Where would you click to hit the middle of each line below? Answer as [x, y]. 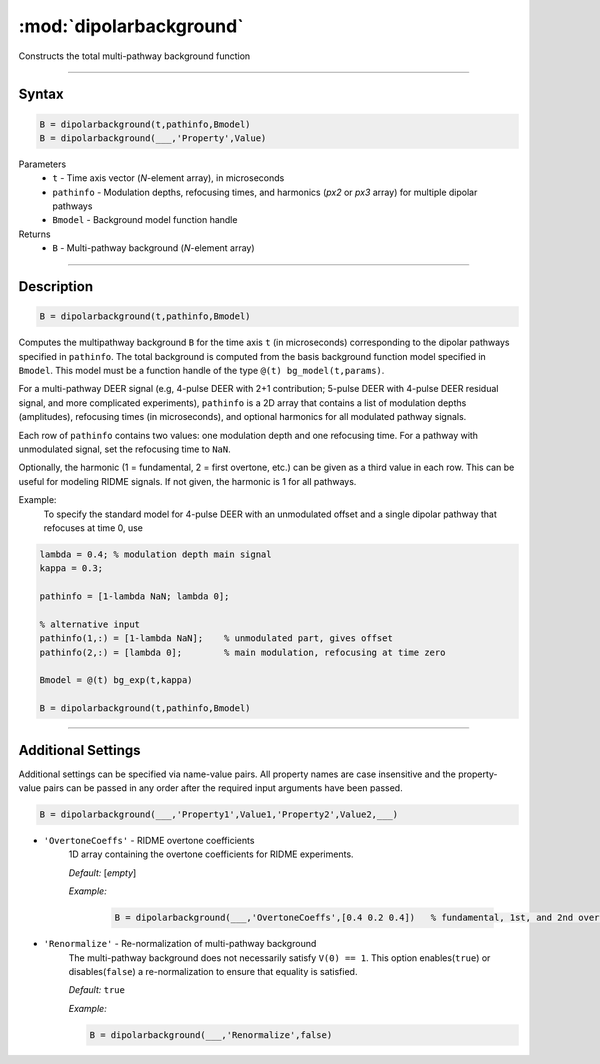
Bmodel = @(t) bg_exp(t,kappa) [116, 680]
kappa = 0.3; [71, 568]
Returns [34, 234]
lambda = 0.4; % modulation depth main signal [155, 554]
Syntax [41, 94]
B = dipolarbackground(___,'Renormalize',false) [211, 1034]
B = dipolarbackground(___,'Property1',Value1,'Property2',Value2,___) [219, 814]
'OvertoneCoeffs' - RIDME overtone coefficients [149, 841]
